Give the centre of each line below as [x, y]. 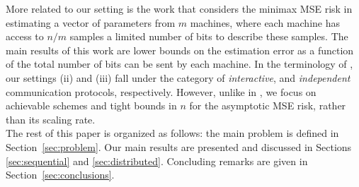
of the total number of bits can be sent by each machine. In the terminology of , [179, 64]
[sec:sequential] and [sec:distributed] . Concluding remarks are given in [157, 161]
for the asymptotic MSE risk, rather [268, 105]
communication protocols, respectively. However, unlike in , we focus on [161, 91]
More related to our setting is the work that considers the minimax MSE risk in [179, 8]
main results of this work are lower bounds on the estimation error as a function [180, 50]
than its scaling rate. [51, 119]
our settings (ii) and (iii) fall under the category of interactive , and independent [178, 77]
